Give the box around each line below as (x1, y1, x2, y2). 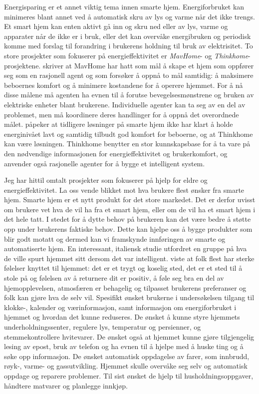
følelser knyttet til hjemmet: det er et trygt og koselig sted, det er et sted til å (4, 263, 243, 273)
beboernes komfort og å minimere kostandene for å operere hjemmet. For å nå (4, 79, 243, 90)
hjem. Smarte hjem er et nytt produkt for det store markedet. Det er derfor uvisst (4, 194, 256, 205)
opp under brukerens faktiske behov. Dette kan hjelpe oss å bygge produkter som (4, 224, 253, 234)
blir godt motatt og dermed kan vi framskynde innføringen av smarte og (4, 233, 226, 244)
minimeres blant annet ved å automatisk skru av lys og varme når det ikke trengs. (4, 11, 255, 21)
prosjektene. (4, 60, 41, 70)
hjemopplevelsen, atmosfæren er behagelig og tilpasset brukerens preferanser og (4, 282, 247, 293)
